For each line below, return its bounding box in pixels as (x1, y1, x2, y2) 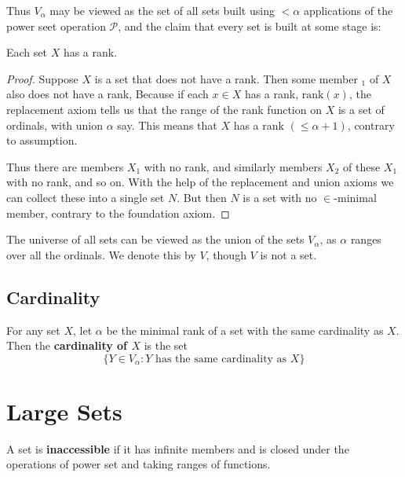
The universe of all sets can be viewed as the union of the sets (6, 231, 305, 248)
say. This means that (117, 116, 217, 133)
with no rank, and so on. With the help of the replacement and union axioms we (6, 174, 394, 190)
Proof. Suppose (6, 70, 78, 86)
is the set (144, 337, 188, 354)
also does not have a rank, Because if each (6, 86, 209, 102)
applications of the (303, 2, 393, 18)
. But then (177, 189, 227, 205)
